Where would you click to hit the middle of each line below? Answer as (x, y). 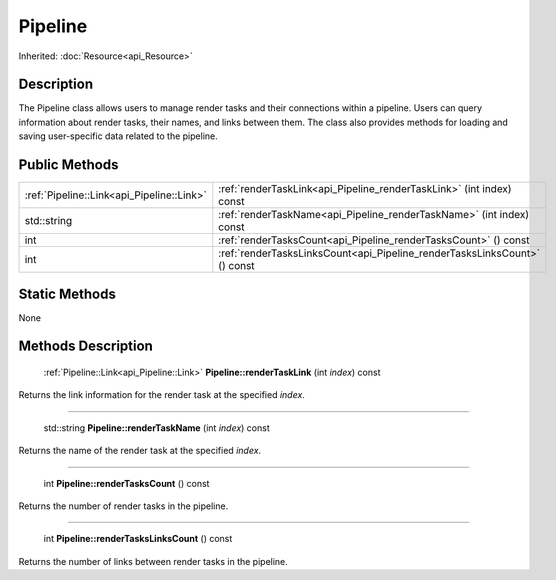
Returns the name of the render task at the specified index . (140, 451)
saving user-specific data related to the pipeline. (118, 136)
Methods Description (86, 346)
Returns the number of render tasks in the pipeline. (123, 506)
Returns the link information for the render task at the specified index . (161, 395)
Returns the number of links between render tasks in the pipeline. (153, 561)
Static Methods (67, 293)
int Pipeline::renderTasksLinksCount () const (138, 539)
